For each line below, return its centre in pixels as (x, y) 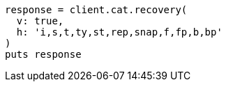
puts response (43, 54)
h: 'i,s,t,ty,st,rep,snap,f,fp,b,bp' (119, 32)
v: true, (40, 21)
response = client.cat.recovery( (96, 10)
